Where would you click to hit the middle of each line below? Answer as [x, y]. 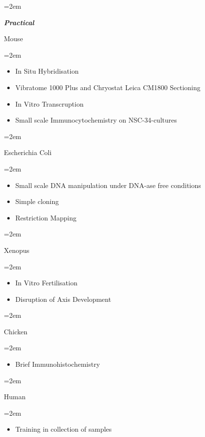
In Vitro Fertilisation [46, 283]
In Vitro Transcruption [49, 103]
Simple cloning [37, 201]
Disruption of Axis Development [63, 299]
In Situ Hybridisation [47, 71]
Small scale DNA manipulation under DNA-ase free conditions [108, 185]
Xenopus [17, 250]
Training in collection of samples [63, 429]
